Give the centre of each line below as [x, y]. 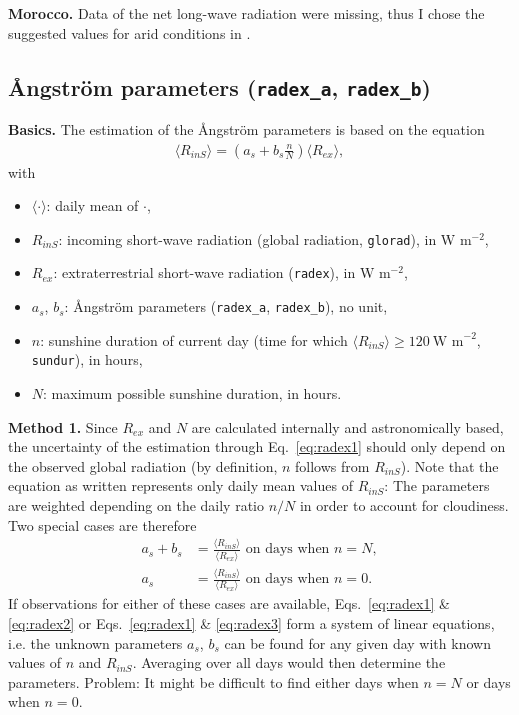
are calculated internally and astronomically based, [347, 426]
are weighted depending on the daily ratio [136, 504]
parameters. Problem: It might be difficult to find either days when [213, 681]
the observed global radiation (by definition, [143, 465]
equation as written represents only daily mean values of [180, 485]
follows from [332, 465]
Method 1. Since [63, 426]
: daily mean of [92, 205]
